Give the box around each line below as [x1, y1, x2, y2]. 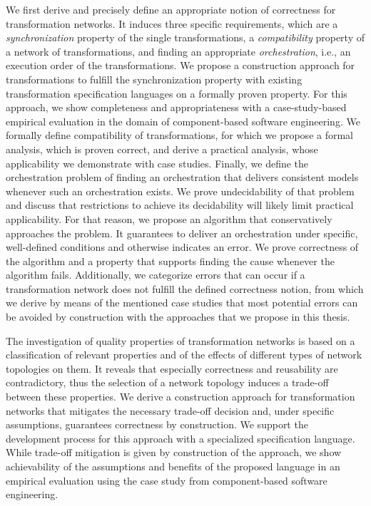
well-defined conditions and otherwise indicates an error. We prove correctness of [6, 239, 359, 254]
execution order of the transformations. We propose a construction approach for [6, 58, 355, 73]
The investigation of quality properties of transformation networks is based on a [6, 333, 355, 348]
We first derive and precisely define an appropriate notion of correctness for [6, 2, 336, 16]
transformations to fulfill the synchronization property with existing [6, 71, 303, 86]
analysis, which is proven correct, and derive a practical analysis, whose [6, 141, 318, 156]
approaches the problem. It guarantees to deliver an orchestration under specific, [6, 225, 358, 240]
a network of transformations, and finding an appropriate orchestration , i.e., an [6, 43, 351, 58]
